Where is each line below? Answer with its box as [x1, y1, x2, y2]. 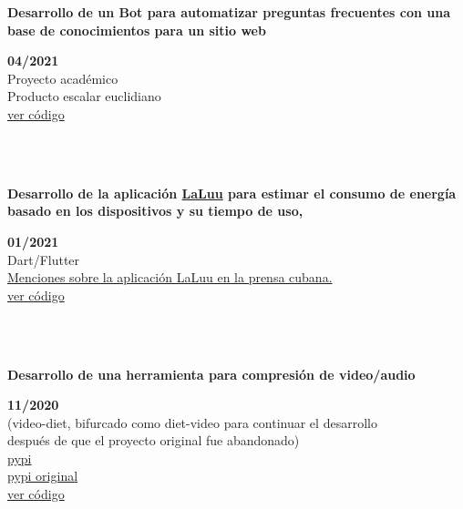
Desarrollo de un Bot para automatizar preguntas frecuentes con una [7, 3, 450, 21]
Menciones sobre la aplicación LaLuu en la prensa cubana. [7, 268, 333, 287]
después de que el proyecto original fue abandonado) [7, 431, 300, 450]
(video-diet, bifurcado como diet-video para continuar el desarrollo [7, 412, 377, 432]
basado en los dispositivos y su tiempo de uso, [7, 201, 304, 220]
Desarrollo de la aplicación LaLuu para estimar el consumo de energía [7, 183, 457, 202]
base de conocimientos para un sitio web [7, 20, 266, 39]
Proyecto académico [7, 68, 118, 87]
